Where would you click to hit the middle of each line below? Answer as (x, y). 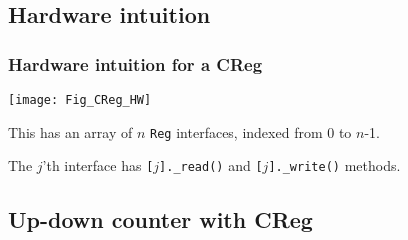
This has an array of (70, 131)
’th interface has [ (98, 165)
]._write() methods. (334, 165)
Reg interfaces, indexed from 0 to (251, 131)
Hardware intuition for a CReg (135, 63)
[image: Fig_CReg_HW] (80, 100)
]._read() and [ (211, 165)
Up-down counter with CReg (160, 219)
